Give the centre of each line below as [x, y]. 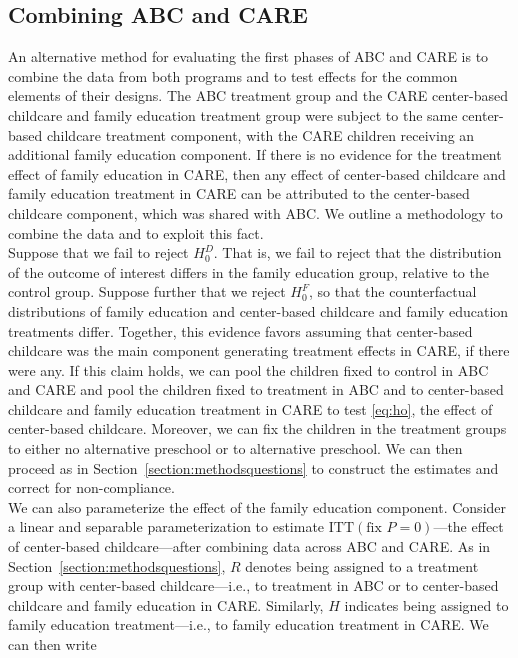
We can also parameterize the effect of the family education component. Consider [257, 506]
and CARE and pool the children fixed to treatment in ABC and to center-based [256, 389]
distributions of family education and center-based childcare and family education [258, 310]
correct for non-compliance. [91, 487]
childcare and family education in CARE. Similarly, [166, 604]
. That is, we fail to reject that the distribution [357, 252]
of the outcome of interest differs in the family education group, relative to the [248, 271]
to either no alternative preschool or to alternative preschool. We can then [235, 448]
